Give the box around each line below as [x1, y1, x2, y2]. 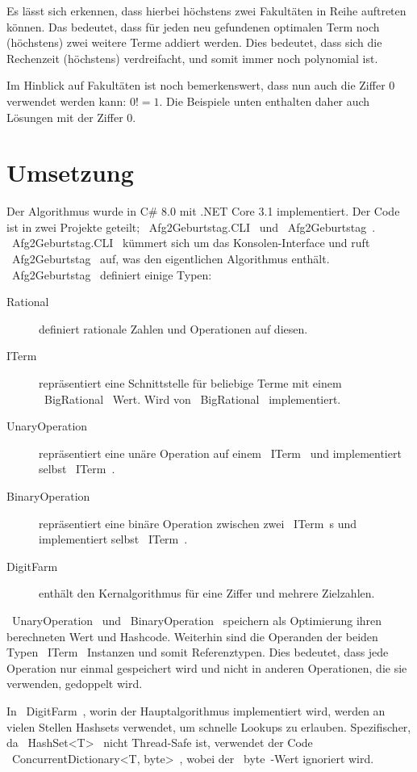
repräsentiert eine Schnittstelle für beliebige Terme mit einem [39, 375, 342, 392]
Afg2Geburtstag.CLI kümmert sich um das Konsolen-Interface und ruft [11, 234, 370, 251]
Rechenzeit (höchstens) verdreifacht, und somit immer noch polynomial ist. [6, 49, 378, 66]
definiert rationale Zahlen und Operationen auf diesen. [39, 320, 308, 337]
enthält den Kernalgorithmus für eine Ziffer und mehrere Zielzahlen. [39, 585, 375, 602]
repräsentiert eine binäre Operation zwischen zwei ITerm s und [39, 514, 357, 531]
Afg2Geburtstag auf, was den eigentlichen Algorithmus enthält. [11, 250, 330, 267]
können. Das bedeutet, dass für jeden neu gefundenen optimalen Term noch [6, 18, 380, 35]
